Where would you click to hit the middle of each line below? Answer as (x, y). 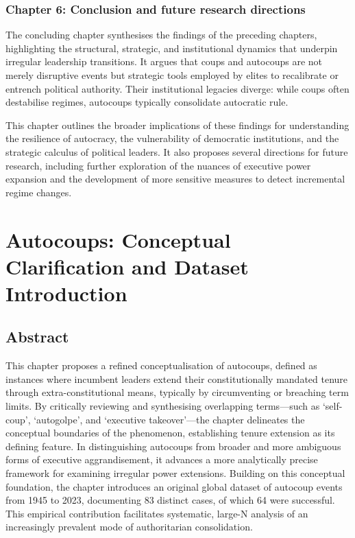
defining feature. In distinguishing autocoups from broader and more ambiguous (173, 446)
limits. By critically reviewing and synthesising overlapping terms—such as (163, 406)
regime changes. (39, 192)
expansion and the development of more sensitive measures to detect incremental (175, 179)
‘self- (332, 406)
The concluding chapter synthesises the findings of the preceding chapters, (161, 35)
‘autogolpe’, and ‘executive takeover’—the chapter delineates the (169, 419)
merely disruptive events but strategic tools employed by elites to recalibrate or (172, 75)
